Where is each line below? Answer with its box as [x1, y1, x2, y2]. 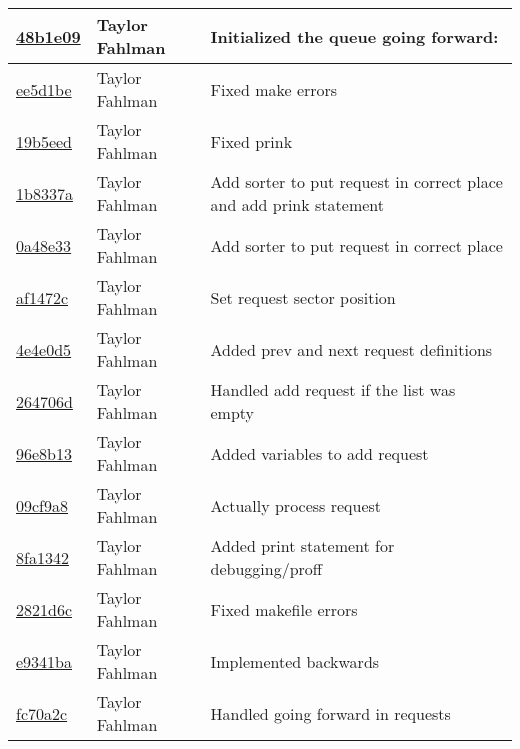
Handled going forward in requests [210, 701, 451, 725]
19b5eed [16, 129, 73, 153]
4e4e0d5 [16, 337, 72, 361]
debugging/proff [210, 557, 323, 580]
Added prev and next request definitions [210, 337, 493, 361]
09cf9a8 [16, 493, 69, 517]
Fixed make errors [210, 77, 338, 101]
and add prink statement [210, 193, 385, 216]
